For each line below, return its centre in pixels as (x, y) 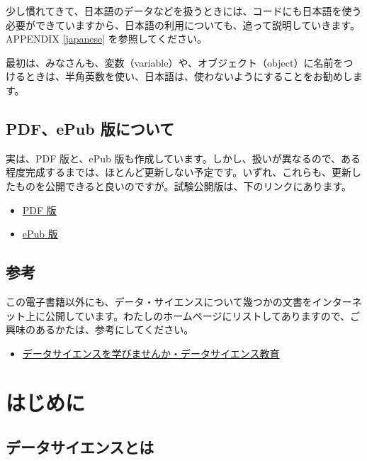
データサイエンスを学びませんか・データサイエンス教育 (151, 353)
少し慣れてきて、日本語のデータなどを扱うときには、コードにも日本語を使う (184, 11)
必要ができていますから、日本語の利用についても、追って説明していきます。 (183, 24)
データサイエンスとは (80, 447)
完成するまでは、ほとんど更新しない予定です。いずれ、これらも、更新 (188, 172)
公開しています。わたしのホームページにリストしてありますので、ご (203, 315)
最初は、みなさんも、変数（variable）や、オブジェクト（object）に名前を (175, 62)
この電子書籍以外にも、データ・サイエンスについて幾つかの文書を (159, 301)
